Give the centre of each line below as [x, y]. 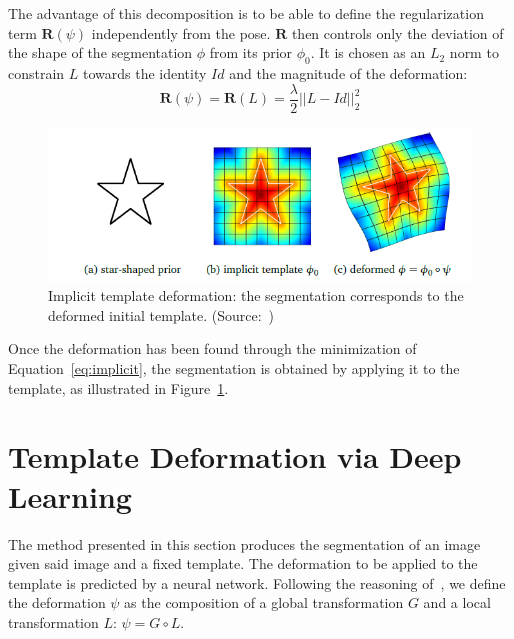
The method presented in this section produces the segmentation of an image [244, 543]
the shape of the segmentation [100, 52]
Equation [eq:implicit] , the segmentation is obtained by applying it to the [234, 368]
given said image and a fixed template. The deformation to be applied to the [243, 563]
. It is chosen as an [368, 52]
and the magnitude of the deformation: [348, 72]
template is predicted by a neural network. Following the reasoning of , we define [257, 582]
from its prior [251, 52]
